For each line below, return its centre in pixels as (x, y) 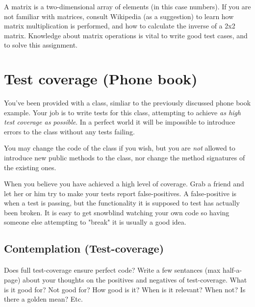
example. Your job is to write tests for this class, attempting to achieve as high (122, 112)
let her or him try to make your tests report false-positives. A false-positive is (120, 193)
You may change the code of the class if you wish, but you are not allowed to (120, 148)
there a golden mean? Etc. (43, 299)
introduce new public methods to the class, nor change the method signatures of (125, 157)
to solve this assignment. (41, 45)
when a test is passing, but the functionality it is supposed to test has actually (122, 203)
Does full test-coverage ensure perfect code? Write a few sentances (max (112, 270)
